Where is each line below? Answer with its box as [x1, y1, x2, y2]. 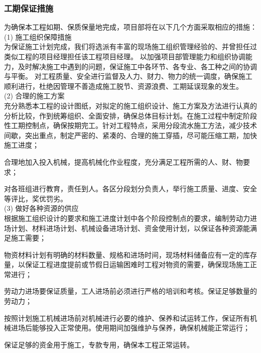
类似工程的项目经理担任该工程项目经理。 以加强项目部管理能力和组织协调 [4, 51, 245, 61]
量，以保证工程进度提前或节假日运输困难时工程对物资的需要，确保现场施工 [4, 259, 250, 270]
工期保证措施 [4, 2, 54, 14]
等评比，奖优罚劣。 [4, 193, 67, 203]
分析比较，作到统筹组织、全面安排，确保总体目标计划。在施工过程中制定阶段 [4, 110, 257, 121]
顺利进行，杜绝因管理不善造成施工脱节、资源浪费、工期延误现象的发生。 [4, 80, 243, 91]
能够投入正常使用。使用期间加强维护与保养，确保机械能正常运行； [32, 322, 250, 333]
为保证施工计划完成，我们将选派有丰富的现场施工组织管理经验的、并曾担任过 [4, 41, 257, 52]
